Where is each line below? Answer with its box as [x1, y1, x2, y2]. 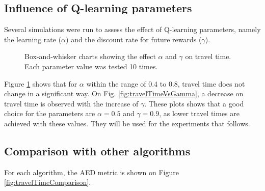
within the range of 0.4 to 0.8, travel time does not [86, 78, 245, 89]
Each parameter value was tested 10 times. [24, 61, 158, 71]
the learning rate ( [4, 34, 62, 44]
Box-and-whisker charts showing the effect [24, 51, 156, 62]
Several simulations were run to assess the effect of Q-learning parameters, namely [4, 24, 261, 35]
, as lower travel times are [159, 108, 240, 119]
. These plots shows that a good [144, 98, 244, 108]
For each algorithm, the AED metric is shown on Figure [4, 167, 179, 177]
